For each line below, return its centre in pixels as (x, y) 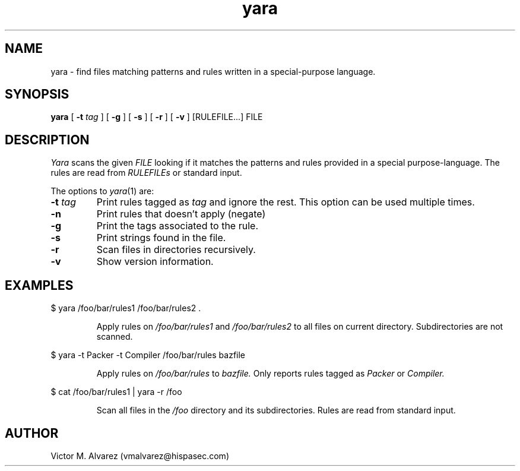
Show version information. (155, 262)
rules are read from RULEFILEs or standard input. (146, 173)
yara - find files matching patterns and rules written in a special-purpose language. (213, 71)
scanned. (115, 337)
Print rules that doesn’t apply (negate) (181, 214)
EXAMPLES (39, 285)
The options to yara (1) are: (102, 191)
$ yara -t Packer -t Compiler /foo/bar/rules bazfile (148, 355)
